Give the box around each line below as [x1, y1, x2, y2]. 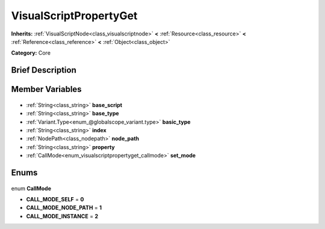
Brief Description [11, 65, 76, 75]
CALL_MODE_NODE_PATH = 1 [26, 204, 102, 212]
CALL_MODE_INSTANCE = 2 [26, 212, 99, 219]
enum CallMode [11, 185, 51, 192]
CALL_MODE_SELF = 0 [26, 195, 84, 203]
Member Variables [11, 84, 82, 94]
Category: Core [11, 49, 51, 56]
